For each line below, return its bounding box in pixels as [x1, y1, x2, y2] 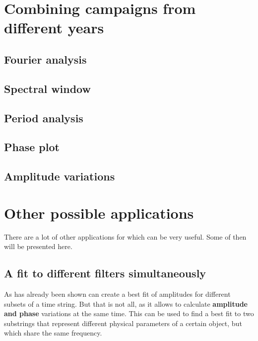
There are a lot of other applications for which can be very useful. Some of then [4, 231, 247, 242]
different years [4, 17, 104, 38]
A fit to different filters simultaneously [4, 265, 206, 281]
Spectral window [4, 81, 91, 96]
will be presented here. [4, 241, 72, 252]
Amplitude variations [4, 169, 115, 184]
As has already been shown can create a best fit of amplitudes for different [4, 288, 231, 299]
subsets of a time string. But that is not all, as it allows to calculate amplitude [4, 298, 248, 309]
